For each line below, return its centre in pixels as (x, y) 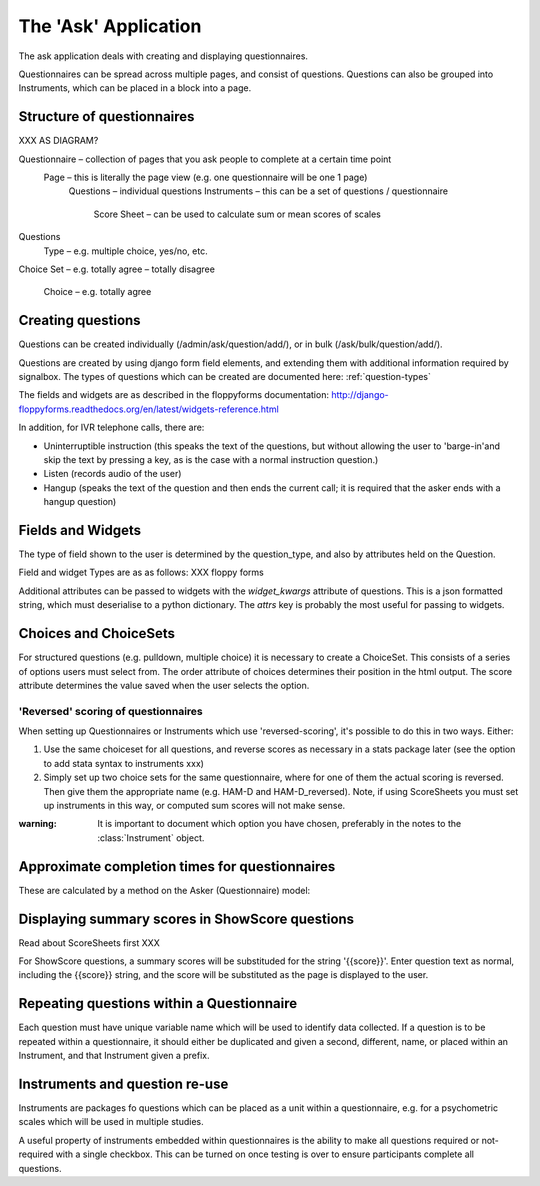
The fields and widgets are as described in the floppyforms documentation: (174, 395)
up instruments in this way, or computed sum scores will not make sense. (194, 806)
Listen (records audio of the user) (112, 474)
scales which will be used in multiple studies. (111, 1122)
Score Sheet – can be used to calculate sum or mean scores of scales (237, 214)
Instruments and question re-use (123, 1083)
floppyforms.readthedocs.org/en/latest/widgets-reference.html (148, 409)
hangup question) (80, 502)
